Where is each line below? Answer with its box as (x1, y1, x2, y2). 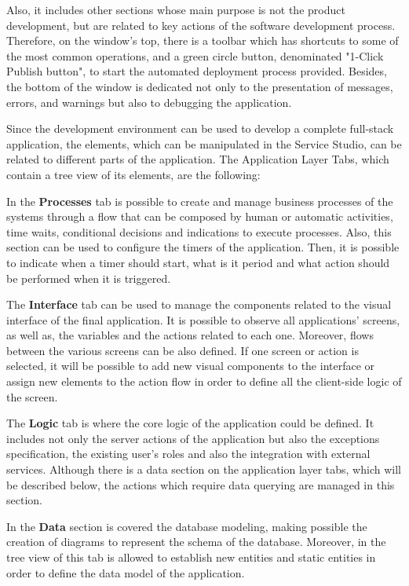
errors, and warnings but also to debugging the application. (6, 93, 292, 110)
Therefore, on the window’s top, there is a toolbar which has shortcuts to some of (6, 32, 399, 49)
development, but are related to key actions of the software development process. (6, 16, 396, 33)
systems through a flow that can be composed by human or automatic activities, (6, 208, 393, 225)
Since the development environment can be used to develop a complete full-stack (6, 120, 394, 137)
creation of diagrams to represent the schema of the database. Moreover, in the (6, 533, 386, 550)
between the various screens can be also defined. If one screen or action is (6, 342, 359, 358)
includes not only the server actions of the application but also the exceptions (6, 430, 380, 446)
